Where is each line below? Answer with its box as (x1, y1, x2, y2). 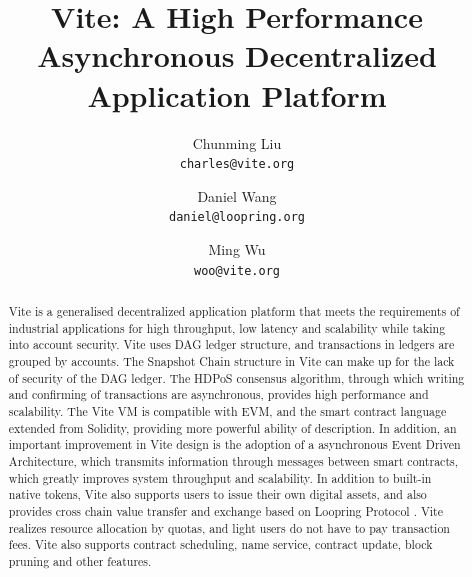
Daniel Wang (197, 185, 277, 206)
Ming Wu (208, 239, 266, 259)
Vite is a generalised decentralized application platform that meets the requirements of (8, 303, 460, 320)
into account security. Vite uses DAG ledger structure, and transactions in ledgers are (8, 336, 455, 353)
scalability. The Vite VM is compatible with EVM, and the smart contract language (8, 402, 447, 419)
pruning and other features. (8, 552, 152, 569)
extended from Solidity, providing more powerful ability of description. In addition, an (8, 419, 457, 436)
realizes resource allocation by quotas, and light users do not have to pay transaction (8, 519, 450, 536)
